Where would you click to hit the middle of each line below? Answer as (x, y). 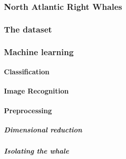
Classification (27, 72)
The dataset (28, 29)
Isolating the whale (37, 150)
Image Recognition (36, 91)
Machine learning (39, 51)
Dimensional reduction (43, 129)
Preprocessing (28, 110)
